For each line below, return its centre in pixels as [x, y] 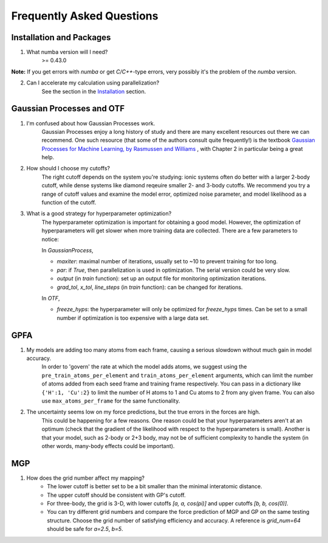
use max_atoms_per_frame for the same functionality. [111, 401]
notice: [50, 239]
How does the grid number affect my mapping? [86, 478]
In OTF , [51, 298]
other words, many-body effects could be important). [108, 446]
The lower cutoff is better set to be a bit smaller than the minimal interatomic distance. [155, 486]
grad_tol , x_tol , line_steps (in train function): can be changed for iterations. [150, 287]
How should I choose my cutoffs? [68, 168]
